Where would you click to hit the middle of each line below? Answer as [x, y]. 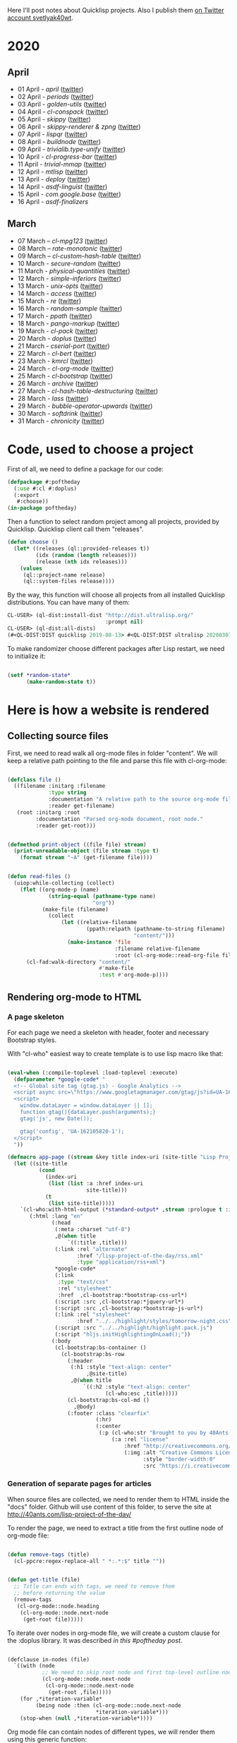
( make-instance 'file [99, 942]
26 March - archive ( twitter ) [58, 383]
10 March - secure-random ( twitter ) [69, 263]
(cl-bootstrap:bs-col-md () [109, 1400]
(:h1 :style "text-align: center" [121, 1367]
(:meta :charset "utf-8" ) [93, 1230]
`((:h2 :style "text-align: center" [137, 1387]
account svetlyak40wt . [41, 18]
